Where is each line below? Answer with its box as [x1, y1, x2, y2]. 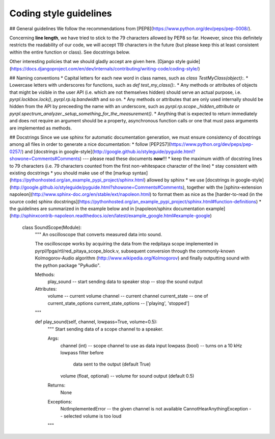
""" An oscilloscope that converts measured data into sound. [35, 231, 162, 238]
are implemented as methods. [9, 125, 72, 131]
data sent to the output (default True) [73, 361, 151, 367]
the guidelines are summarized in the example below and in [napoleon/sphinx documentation [9, 205, 205, 212]
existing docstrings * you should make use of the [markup [9, 170, 131, 176]
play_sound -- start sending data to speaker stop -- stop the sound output [47, 278, 203, 285]
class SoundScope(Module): [22, 224, 82, 230]
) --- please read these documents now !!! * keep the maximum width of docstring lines [79, 156, 262, 162]
